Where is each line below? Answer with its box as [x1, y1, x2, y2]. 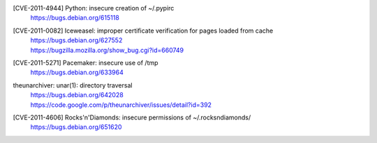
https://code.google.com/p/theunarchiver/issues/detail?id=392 [30, 101, 212, 109]
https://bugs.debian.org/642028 [30, 91, 124, 99]
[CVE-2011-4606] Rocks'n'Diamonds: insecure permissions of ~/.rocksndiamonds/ [13, 113, 251, 121]
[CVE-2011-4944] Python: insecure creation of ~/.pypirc [13, 4, 175, 12]
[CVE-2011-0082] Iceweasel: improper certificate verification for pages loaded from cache [13, 26, 274, 35]
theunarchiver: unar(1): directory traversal [13, 81, 133, 90]
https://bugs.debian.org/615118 [30, 14, 120, 22]
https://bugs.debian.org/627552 [30, 36, 123, 44]
